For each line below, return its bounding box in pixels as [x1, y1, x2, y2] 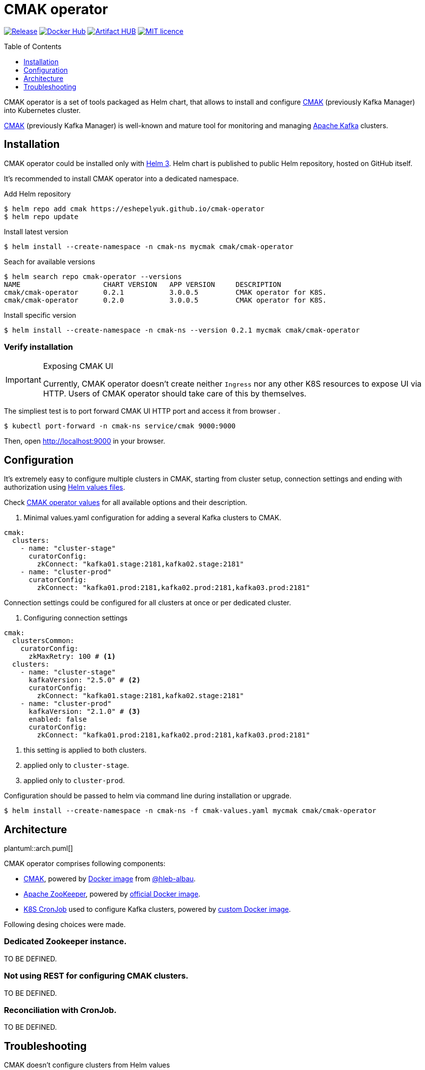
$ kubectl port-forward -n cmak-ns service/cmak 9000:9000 [4, 422, 236, 430]
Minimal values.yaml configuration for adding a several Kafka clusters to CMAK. [24, 513, 281, 522]
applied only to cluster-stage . [24, 761, 129, 770]
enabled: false [28, 715, 87, 724]
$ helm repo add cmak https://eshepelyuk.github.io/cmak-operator [4, 204, 265, 213]
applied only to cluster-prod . [24, 776, 125, 785]
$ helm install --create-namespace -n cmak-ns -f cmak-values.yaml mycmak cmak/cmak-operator [4, 807, 376, 815]
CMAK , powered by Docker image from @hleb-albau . [24, 874, 196, 883]
